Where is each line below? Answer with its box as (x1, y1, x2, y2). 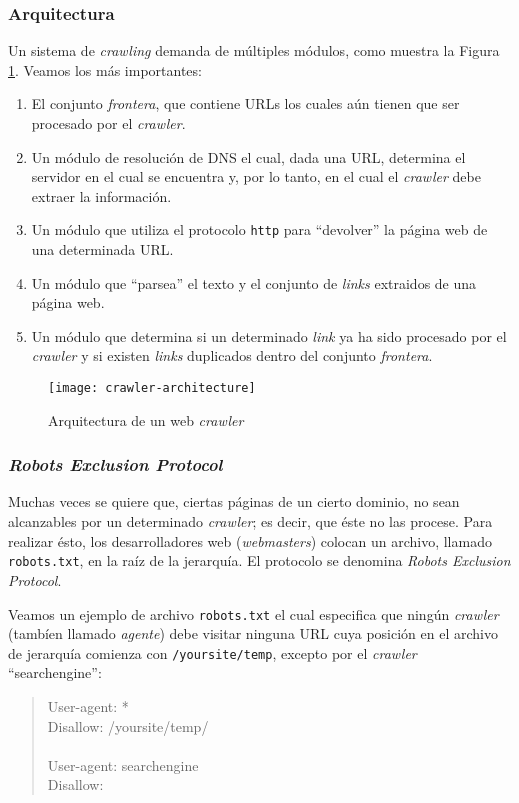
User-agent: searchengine (47, 754, 199, 775)
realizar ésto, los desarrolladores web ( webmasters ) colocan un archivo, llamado (8, 530, 492, 551)
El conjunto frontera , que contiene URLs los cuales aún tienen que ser (31, 93, 460, 114)
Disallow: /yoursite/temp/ (47, 715, 209, 736)
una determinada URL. (31, 239, 174, 260)
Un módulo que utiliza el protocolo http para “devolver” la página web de (31, 219, 488, 240)
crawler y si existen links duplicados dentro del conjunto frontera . (31, 345, 433, 366)
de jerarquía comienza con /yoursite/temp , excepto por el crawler (8, 642, 417, 663)
